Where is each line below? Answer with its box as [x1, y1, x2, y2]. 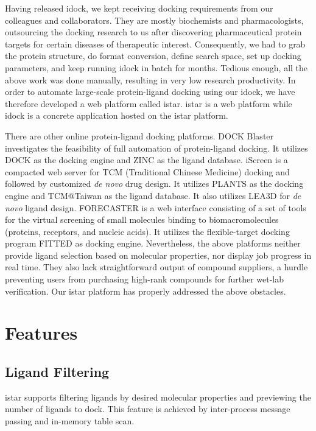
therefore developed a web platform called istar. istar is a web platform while [5, 97, 292, 110]
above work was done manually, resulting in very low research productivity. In [5, 73, 296, 86]
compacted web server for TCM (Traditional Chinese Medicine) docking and [5, 165, 290, 178]
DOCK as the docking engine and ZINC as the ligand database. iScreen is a [5, 153, 288, 166]
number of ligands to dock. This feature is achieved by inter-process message [5, 402, 290, 415]
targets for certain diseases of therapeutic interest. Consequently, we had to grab [5, 37, 306, 50]
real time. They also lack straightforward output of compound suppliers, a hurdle [5, 261, 308, 273]
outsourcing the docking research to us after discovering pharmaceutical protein [5, 26, 302, 38]
